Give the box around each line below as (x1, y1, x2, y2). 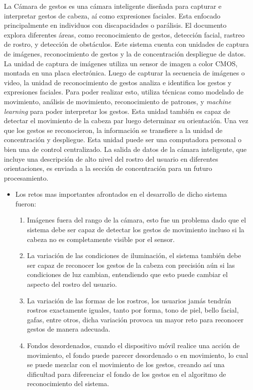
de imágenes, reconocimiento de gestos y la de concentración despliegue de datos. (4, 48, 246, 58)
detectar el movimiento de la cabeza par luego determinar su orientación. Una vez (4, 115, 249, 126)
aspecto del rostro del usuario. (27, 279, 117, 289)
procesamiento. (4, 172, 49, 183)
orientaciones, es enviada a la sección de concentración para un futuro (4, 163, 212, 173)
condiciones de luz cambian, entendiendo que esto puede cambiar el (27, 269, 228, 279)
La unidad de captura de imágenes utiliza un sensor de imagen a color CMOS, (4, 58, 238, 68)
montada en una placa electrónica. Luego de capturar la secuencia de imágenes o (4, 68, 245, 78)
